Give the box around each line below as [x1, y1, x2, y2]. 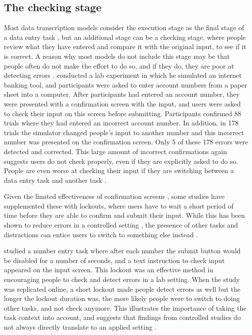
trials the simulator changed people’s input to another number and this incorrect [4, 127, 244, 137]
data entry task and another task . [4, 175, 107, 185]
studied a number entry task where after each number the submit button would [4, 246, 241, 256]
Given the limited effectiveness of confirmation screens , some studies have [4, 191, 225, 201]
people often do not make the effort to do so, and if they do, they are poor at [4, 60, 234, 71]
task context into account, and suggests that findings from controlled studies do [4, 312, 241, 322]
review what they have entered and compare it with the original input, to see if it [4, 41, 247, 52]
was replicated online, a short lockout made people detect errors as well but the [4, 283, 240, 294]
